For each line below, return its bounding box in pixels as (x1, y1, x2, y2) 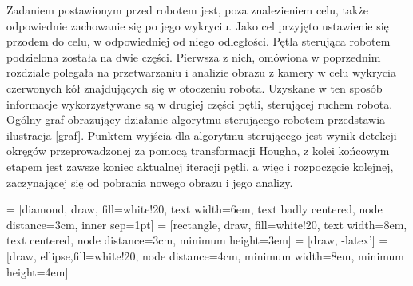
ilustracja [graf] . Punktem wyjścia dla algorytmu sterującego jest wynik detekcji (6, 126, 397, 143)
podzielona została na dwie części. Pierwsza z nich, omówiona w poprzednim (6, 48, 381, 65)
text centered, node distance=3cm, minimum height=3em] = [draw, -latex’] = (6, 232, 388, 248)
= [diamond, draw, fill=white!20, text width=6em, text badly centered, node (6, 201, 383, 217)
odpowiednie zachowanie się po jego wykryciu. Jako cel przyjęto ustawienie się (6, 17, 389, 34)
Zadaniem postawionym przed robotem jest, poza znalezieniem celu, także (6, 2, 368, 18)
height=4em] (6, 263, 69, 280)
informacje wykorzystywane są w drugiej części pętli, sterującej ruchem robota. (6, 95, 393, 112)
